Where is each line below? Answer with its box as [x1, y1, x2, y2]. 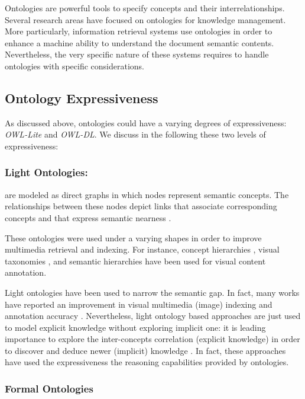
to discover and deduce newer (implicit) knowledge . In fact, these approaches [5, 344, 286, 356]
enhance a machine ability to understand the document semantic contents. [5, 36, 274, 49]
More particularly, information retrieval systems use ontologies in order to [5, 25, 272, 37]
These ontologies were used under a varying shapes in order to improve [5, 231, 262, 244]
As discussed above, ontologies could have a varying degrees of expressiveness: [5, 116, 287, 129]
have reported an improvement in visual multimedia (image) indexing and [5, 298, 272, 310]
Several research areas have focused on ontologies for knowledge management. [5, 13, 286, 25]
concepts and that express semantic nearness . [5, 211, 171, 224]
